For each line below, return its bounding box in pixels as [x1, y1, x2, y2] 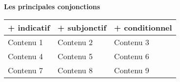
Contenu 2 [58, 36, 93, 48]
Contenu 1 [8, 36, 43, 48]
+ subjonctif [58, 21, 106, 33]
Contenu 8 [58, 64, 93, 76]
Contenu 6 [114, 50, 149, 62]
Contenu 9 [114, 64, 149, 76]
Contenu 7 [8, 64, 43, 76]
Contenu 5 [58, 50, 93, 62]
